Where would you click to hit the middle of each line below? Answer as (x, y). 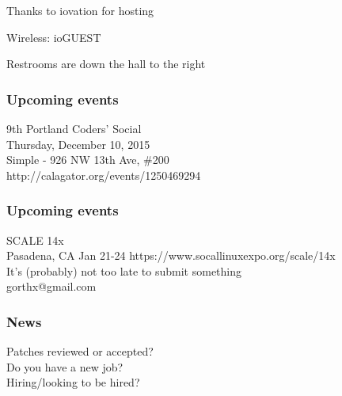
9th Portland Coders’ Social (74, 128)
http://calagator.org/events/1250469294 (104, 175)
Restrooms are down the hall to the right (106, 64)
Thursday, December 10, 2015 (78, 144)
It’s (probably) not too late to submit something (124, 270)
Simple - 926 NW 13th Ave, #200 (88, 160)
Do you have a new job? (65, 366)
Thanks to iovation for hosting (80, 10)
